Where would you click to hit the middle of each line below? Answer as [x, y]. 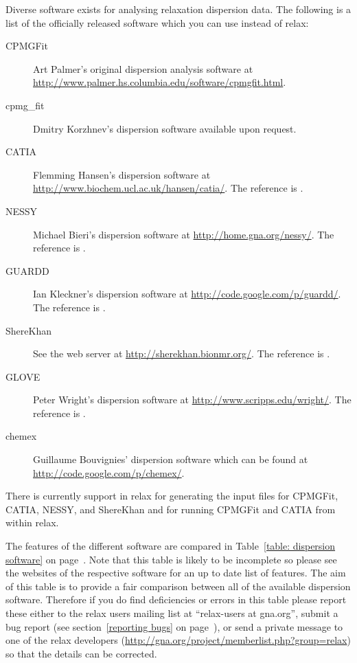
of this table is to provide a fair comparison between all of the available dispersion [178, 586]
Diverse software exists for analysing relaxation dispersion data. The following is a [178, 9]
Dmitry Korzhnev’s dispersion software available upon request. [165, 128]
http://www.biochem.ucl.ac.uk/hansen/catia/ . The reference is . [168, 188]
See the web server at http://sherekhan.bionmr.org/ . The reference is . [182, 353]
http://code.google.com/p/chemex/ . [109, 472]
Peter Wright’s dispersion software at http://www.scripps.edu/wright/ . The [192, 400]
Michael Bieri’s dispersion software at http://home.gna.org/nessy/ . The [184, 234]
